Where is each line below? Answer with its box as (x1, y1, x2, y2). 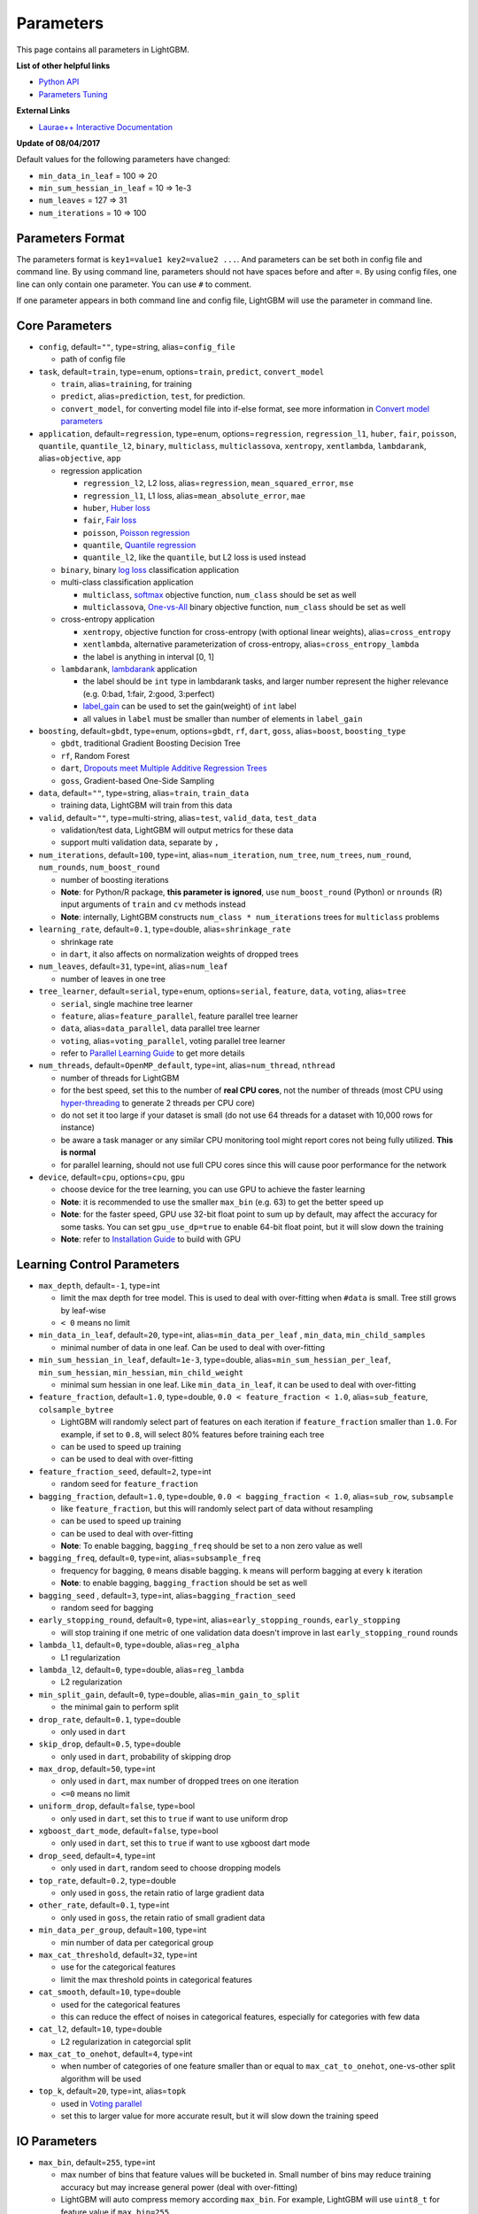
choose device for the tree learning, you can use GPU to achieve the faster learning (60, 1184, 366, 1195)
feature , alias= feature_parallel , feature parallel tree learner (60, 1010, 298, 1021)
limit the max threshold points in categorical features (60, 1974, 252, 1985)
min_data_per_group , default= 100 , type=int (38, 1924, 207, 1935)
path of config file (60, 354, 126, 365)
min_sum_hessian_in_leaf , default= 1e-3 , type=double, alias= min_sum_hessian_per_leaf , (38, 1355, 391, 1366)
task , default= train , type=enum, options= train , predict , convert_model (38, 366, 325, 376)
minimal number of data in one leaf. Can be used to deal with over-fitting (60, 1342, 325, 1352)
